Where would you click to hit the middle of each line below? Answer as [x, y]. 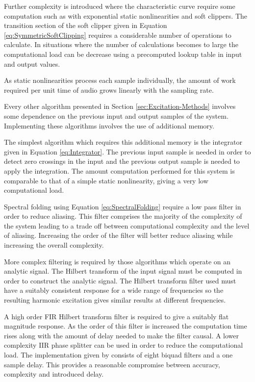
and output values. [32, 64]
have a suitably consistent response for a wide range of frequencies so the [114, 290]
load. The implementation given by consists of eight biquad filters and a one [118, 355]
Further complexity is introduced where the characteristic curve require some [120, 6]
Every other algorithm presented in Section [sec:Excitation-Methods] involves [120, 106]
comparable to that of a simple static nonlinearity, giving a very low [106, 180]
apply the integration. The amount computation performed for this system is [119, 170]
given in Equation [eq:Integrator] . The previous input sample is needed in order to [127, 151]
